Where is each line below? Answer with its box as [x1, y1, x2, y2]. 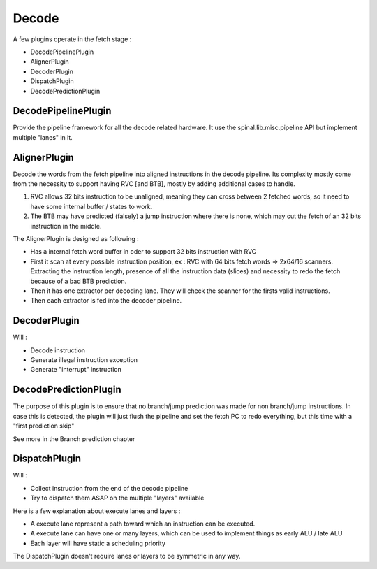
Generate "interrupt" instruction [30, 366, 121, 374]
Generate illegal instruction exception [30, 356, 138, 364]
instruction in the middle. [30, 222, 102, 230]
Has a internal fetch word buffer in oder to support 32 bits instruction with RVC [30, 247, 257, 256]
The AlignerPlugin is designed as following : [13, 235, 139, 243]
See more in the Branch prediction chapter [13, 434, 135, 443]
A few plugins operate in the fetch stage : [13, 35, 132, 43]
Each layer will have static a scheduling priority [30, 539, 165, 547]
